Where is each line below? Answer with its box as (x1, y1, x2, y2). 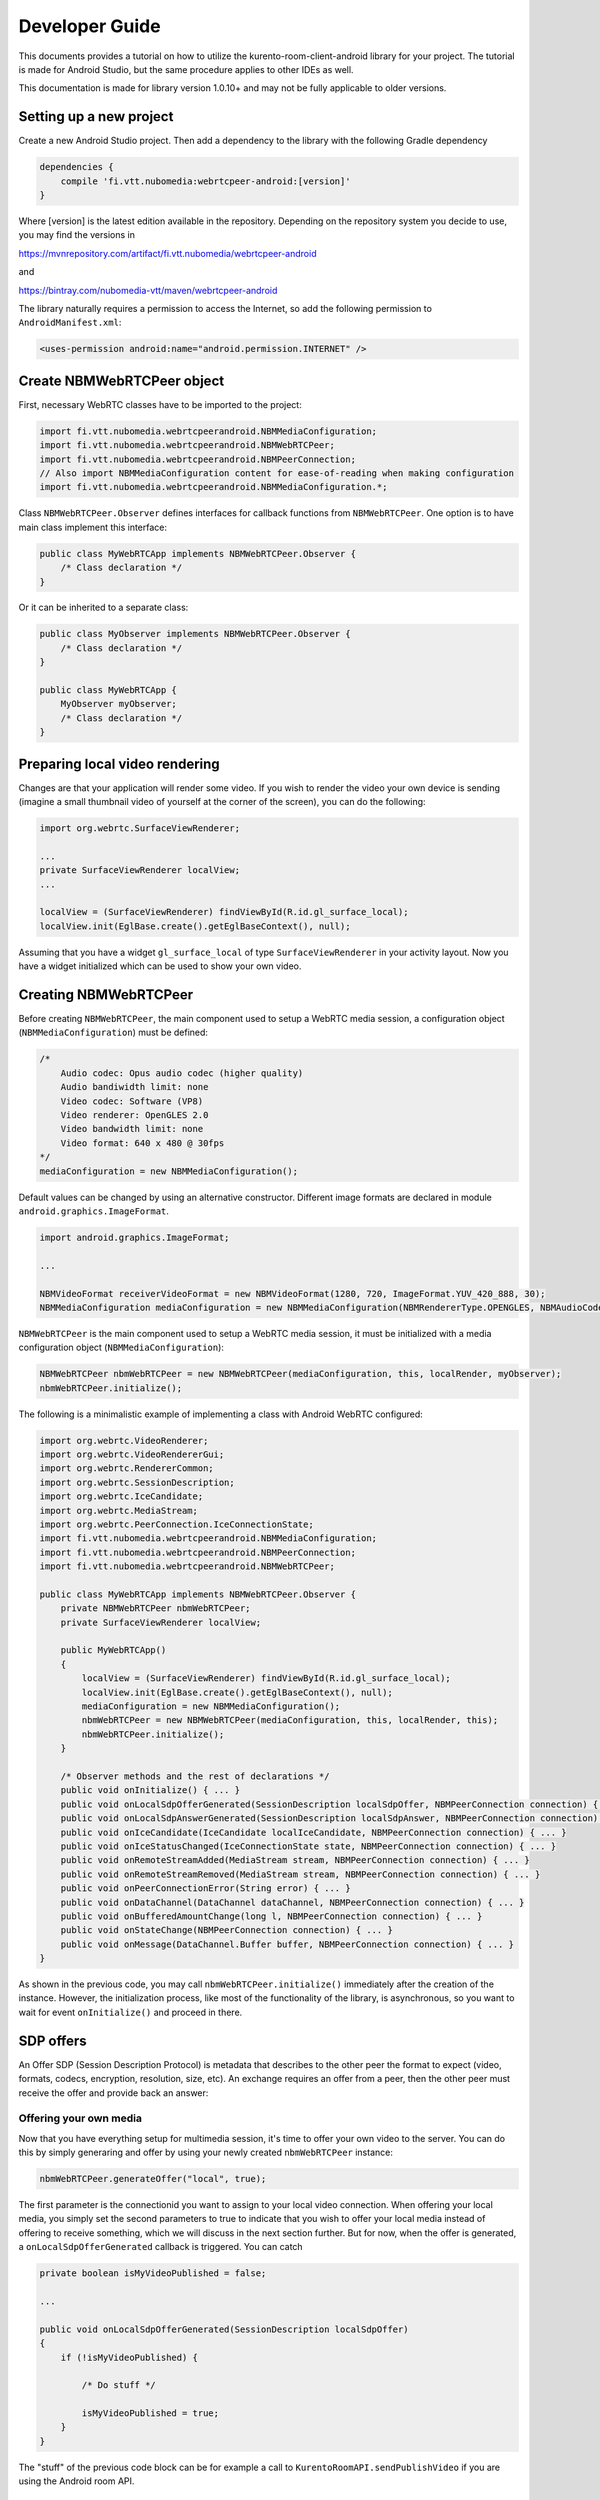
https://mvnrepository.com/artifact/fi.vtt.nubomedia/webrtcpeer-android (18, 247, 317, 259)
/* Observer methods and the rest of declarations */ (60, 1771, 330, 1782)
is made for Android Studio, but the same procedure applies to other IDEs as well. (18, 63, 354, 75)
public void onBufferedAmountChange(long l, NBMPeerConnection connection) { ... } (60, 1910, 483, 1922)
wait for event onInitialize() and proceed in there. (18, 2006, 243, 2018)
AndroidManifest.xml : (18, 316, 122, 329)
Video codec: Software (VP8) (60, 1095, 204, 1107)
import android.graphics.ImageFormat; (39, 1231, 230, 1243)
